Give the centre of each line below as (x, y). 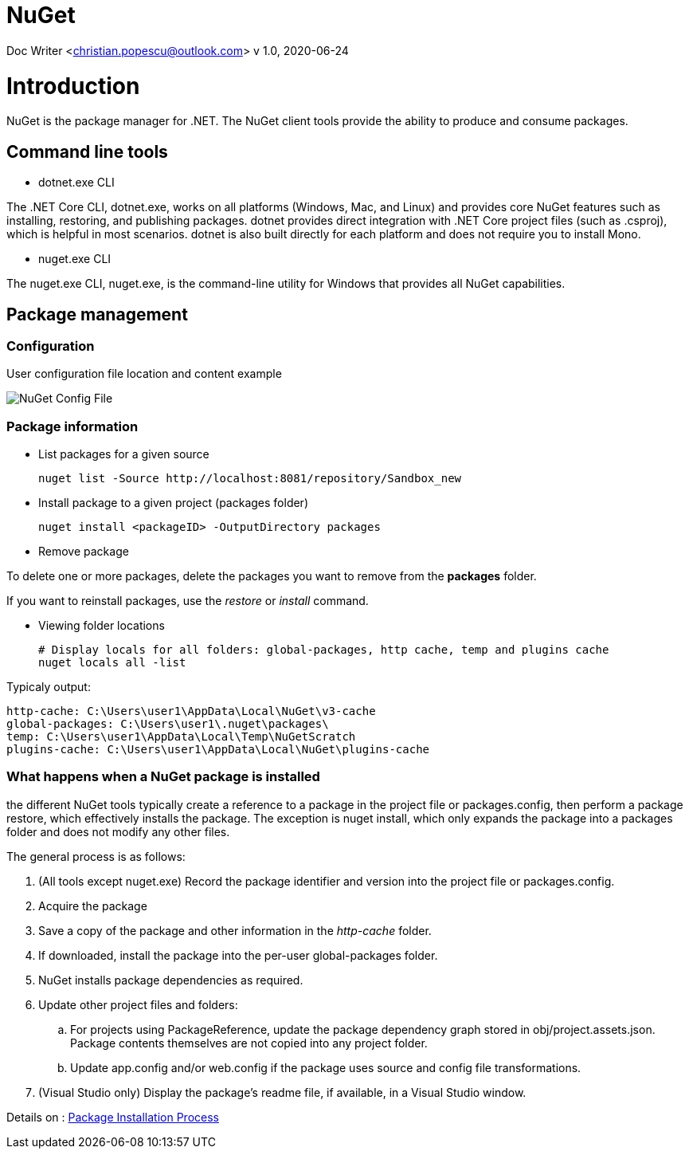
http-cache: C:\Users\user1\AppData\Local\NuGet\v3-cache (191, 711)
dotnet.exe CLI (76, 183)
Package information (72, 426)
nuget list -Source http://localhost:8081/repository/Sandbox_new (250, 479)
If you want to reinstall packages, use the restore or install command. (188, 601)
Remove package (84, 552)
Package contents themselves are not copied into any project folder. (249, 1043)
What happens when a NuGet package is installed (163, 777)
